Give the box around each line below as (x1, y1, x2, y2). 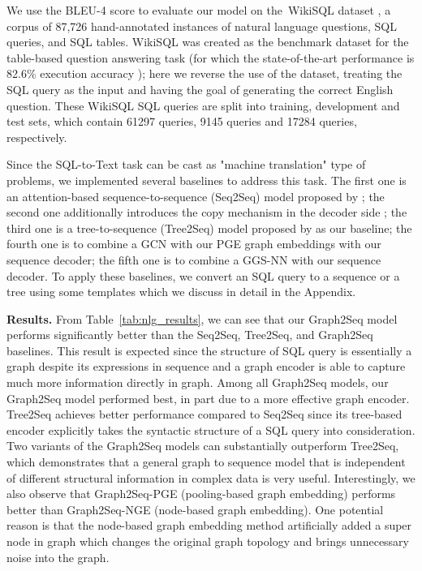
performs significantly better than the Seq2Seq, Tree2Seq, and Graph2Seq (6, 326, 373, 343)
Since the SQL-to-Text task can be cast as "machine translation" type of (6, 156, 366, 173)
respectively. (6, 128, 67, 145)
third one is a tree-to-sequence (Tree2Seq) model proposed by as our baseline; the (6, 219, 412, 236)
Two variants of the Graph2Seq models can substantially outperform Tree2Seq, (6, 437, 399, 454)
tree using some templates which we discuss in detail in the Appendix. (6, 283, 356, 300)
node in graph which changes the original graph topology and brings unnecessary (6, 533, 410, 549)
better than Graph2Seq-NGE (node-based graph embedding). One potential (6, 500, 384, 517)
